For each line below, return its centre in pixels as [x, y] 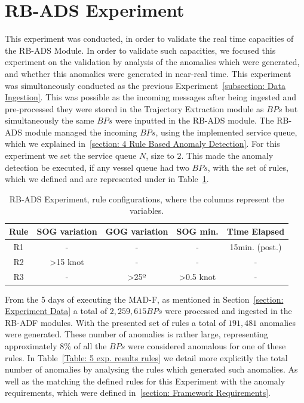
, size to [160, 156]
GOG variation [137, 231]
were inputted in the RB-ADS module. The [195, 120]
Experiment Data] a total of [56, 311]
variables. [147, 210]
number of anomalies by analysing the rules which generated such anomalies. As [151, 369]
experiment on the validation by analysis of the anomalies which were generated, [152, 62]
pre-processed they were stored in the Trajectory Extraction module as [134, 108]
